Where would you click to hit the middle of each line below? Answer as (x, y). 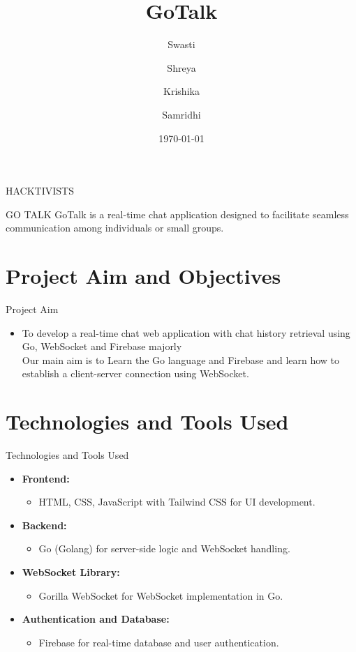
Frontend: (46, 478)
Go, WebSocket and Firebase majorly (102, 346)
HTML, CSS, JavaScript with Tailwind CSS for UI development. (177, 502)
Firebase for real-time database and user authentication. (159, 642)
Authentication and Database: (96, 619)
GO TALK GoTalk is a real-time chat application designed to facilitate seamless (177, 214)
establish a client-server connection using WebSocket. (135, 373)
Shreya (181, 67)
